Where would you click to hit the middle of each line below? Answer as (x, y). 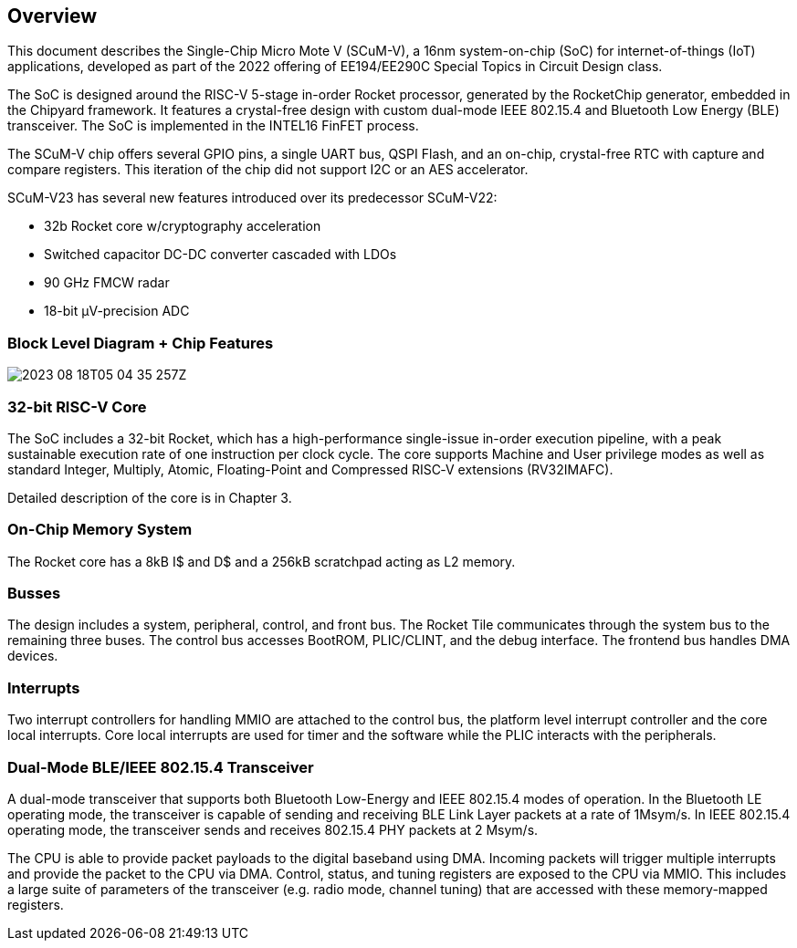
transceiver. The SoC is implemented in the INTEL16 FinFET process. (213, 126)
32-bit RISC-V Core (77, 406)
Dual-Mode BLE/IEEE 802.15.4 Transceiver (161, 767)
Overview (52, 16)
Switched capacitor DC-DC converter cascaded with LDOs (220, 255)
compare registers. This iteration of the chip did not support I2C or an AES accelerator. (268, 170)
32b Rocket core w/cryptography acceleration (183, 226)
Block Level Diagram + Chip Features (141, 343)
